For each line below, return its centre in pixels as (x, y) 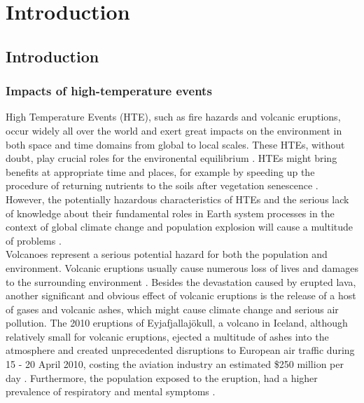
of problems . (34, 240)
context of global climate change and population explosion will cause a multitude (180, 227)
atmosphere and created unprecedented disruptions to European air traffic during (180, 350)
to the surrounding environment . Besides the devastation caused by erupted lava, (181, 281)
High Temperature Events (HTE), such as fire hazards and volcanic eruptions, (173, 117)
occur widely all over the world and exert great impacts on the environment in (174, 130)
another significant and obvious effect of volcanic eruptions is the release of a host (181, 295)
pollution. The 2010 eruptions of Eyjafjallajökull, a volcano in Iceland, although (177, 323)
